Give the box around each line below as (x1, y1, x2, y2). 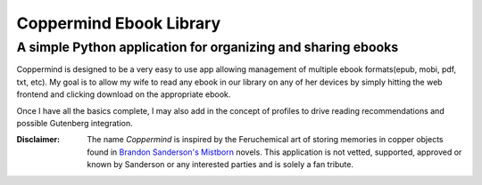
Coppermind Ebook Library (16, 13, 221, 33)
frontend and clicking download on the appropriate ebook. (16, 89, 231, 100)
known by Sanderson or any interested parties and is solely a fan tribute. (87, 159, 354, 170)
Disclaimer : (16, 134, 61, 145)
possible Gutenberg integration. (16, 117, 133, 128)
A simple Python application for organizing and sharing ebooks (16, 39, 399, 55)
